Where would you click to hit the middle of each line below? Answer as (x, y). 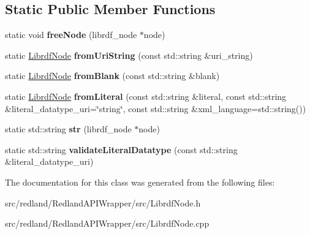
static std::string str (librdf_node (68, 129)
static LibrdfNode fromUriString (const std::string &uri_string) (129, 55)
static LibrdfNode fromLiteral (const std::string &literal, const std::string (146, 96)
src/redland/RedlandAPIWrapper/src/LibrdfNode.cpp (107, 223)
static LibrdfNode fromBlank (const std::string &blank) (112, 76)
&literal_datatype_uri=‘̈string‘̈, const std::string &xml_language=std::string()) (156, 108)
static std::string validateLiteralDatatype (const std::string (121, 149)
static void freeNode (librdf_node (71, 35)
